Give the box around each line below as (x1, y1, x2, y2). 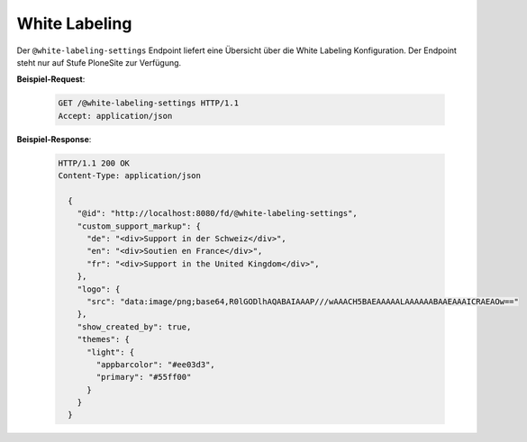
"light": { (86, 347, 135, 357)
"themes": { (77, 334, 131, 345)
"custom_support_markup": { (77, 221, 202, 231)
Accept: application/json (58, 111, 173, 121)
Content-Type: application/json (58, 171, 202, 181)
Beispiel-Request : (16, 74, 86, 85)
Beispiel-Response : (16, 133, 92, 144)
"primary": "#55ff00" (95, 372, 192, 383)
